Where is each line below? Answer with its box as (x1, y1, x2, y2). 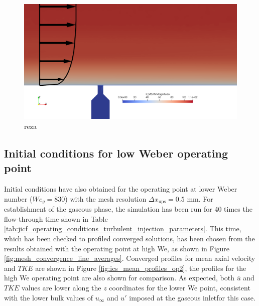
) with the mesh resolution (65, 193, 147, 204)
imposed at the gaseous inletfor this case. (129, 292, 255, 302)
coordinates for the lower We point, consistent (109, 282, 250, 292)
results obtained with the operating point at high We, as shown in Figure (4, 243, 230, 253)
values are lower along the (22, 282, 101, 292)
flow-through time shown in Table (4, 213, 108, 224)
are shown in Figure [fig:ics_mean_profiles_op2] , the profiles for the (35, 262, 246, 273)
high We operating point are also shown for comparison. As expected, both (4, 272, 234, 283)
